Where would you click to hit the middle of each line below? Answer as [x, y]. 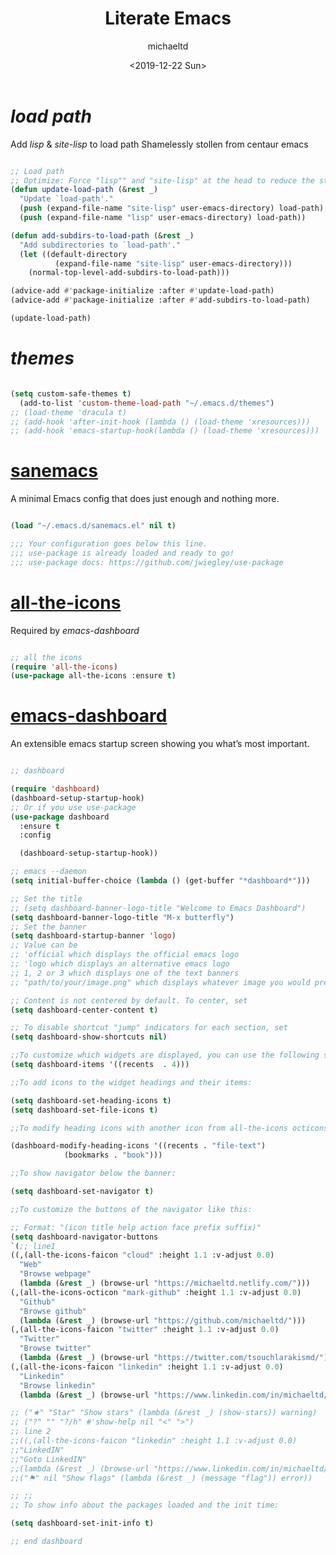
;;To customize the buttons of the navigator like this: [131, 1209]
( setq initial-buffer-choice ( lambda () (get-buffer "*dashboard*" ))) [160, 881]
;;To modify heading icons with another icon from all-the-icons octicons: [171, 1128]
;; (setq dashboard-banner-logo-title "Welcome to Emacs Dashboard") [158, 908]
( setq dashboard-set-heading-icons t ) [91, 1100]
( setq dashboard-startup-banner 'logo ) [93, 936]
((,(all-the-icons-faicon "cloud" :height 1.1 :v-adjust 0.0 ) [142, 1255]
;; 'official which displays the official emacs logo [125, 955]
